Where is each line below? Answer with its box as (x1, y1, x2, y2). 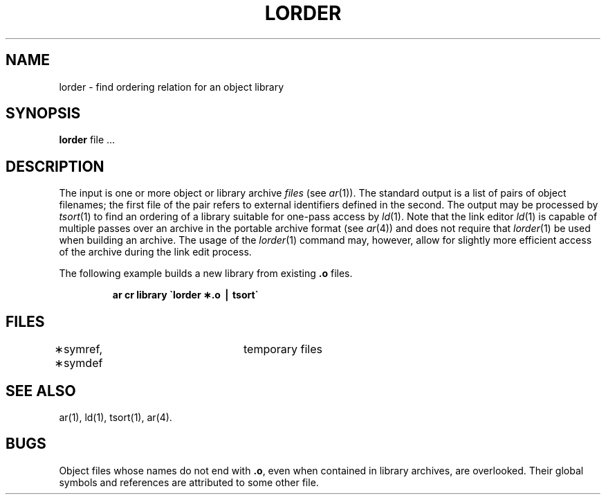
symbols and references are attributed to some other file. (59, 476, 319, 488)
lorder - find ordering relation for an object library (59, 80, 284, 93)
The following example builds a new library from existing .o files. (59, 267, 353, 280)
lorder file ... (59, 134, 116, 146)
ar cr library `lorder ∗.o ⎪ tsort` (112, 289, 259, 301)
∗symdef (54, 356, 103, 370)
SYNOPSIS (6, 105, 81, 123)
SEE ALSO (6, 382, 76, 400)
